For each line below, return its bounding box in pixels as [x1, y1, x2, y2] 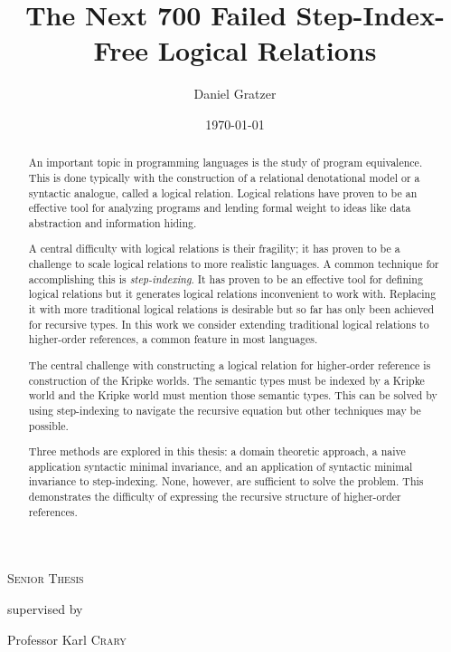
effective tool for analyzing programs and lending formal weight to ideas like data [28, 200, 411, 216]
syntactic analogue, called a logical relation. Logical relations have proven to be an [28, 185, 418, 200]
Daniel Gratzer [193, 84, 277, 103]
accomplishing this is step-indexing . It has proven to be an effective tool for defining [28, 271, 423, 286]
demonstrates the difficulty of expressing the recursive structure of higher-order [28, 489, 401, 504]
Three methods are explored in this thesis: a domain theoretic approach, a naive [28, 444, 406, 459]
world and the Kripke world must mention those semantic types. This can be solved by [28, 388, 437, 403]
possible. [28, 417, 69, 433]
